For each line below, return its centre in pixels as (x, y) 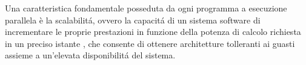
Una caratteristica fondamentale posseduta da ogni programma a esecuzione (146, 8)
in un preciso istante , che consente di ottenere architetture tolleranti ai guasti (150, 43)
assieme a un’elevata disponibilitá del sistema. (90, 55)
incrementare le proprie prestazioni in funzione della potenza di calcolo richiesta (153, 32)
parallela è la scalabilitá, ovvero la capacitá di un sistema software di (133, 20)
